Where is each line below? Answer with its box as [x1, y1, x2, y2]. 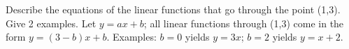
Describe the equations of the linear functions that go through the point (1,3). [6, 2, 341, 16]
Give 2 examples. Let [6, 15, 97, 30]
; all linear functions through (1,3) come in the [143, 15, 344, 30]
